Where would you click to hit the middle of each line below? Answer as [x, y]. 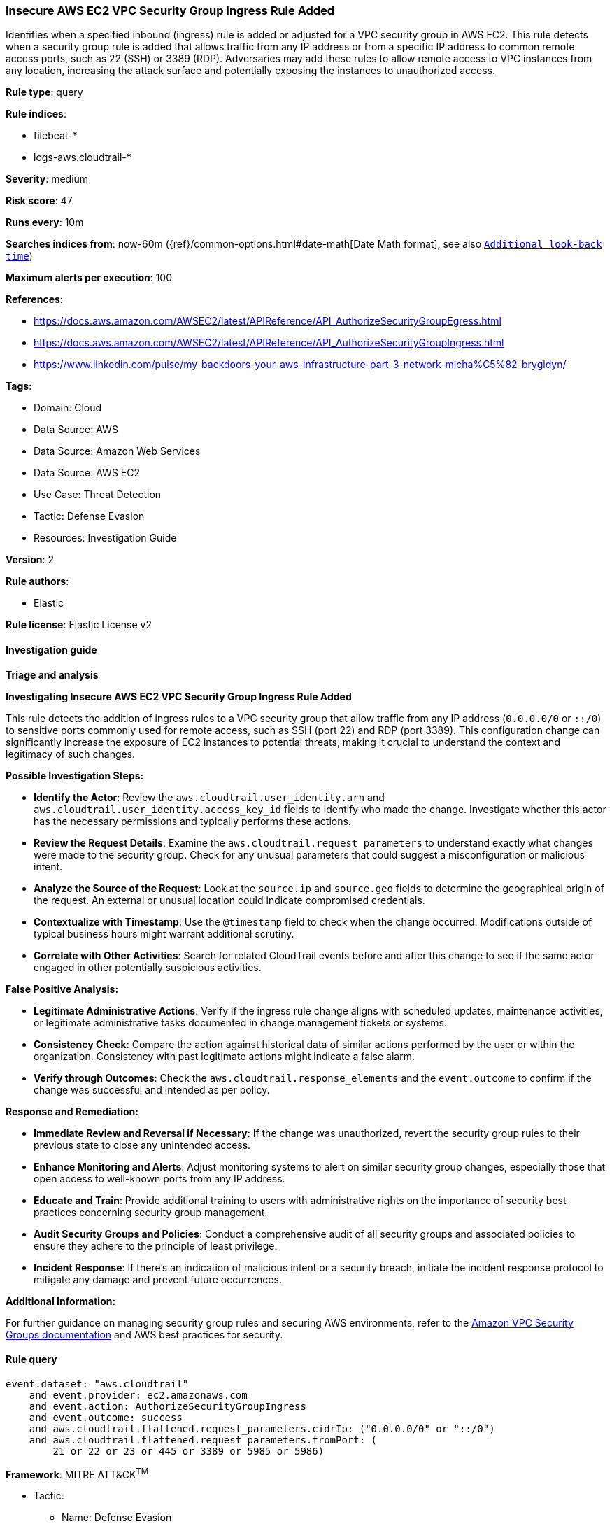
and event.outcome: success [106, 1417]
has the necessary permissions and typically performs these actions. [192, 821]
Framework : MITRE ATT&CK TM [77, 1473]
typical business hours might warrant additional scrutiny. [164, 933]
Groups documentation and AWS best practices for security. [144, 1334]
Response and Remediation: [72, 1111]
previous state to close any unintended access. [142, 1145]
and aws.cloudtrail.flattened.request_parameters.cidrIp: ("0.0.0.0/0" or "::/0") [262, 1428]
